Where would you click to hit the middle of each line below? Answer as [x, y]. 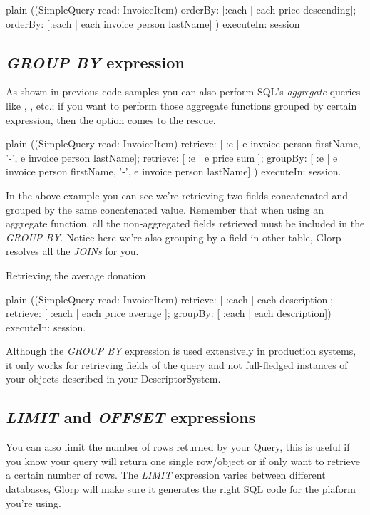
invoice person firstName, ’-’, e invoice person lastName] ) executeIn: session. [174, 171]
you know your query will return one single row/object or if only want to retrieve [183, 461]
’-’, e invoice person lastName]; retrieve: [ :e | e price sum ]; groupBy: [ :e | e [172, 157]
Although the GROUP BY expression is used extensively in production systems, [181, 351]
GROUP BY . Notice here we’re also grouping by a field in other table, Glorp [174, 237]
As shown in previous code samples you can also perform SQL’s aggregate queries [183, 92]
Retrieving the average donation [76, 275]
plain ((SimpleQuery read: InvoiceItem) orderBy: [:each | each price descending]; [181, 9]
